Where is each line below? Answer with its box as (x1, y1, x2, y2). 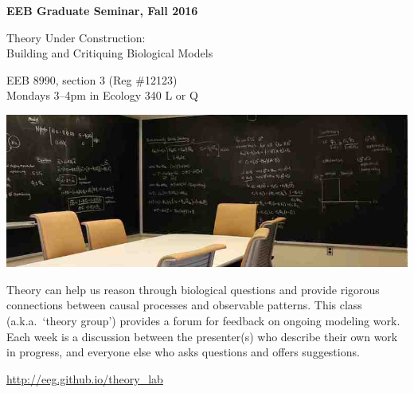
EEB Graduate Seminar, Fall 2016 (6, 2, 198, 18)
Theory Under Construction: (6, 29, 146, 45)
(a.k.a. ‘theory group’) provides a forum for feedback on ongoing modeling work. (6, 312, 400, 328)
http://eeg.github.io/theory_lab (6, 370, 163, 387)
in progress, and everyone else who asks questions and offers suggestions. (6, 344, 360, 360)
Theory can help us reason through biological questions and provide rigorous (6, 281, 380, 297)
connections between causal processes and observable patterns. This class (6, 297, 362, 313)
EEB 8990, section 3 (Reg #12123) (6, 71, 178, 88)
